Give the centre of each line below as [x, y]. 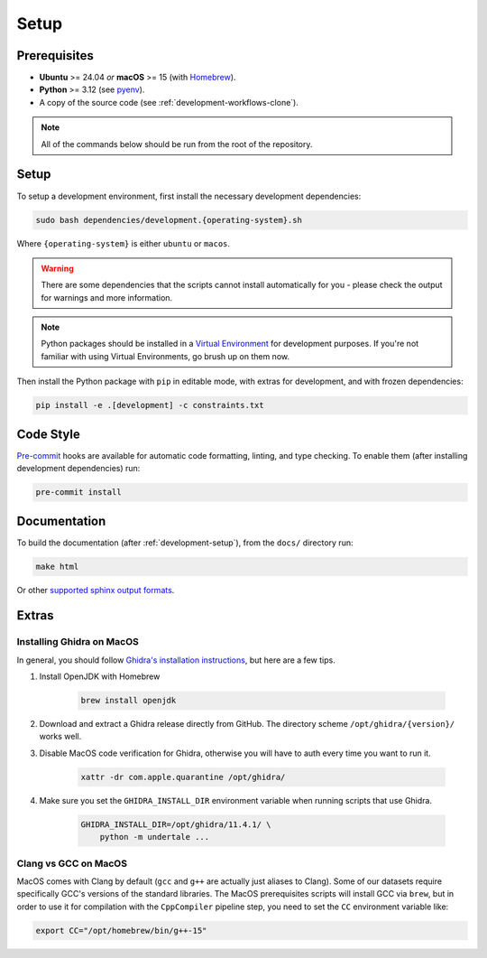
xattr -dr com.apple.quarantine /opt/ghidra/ [183, 777]
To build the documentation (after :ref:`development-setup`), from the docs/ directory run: [185, 543]
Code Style [48, 434]
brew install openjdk [129, 701]
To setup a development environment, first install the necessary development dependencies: [189, 196]
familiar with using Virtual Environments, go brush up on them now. [165, 356]
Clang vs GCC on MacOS [72, 863]
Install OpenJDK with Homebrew [100, 676]
